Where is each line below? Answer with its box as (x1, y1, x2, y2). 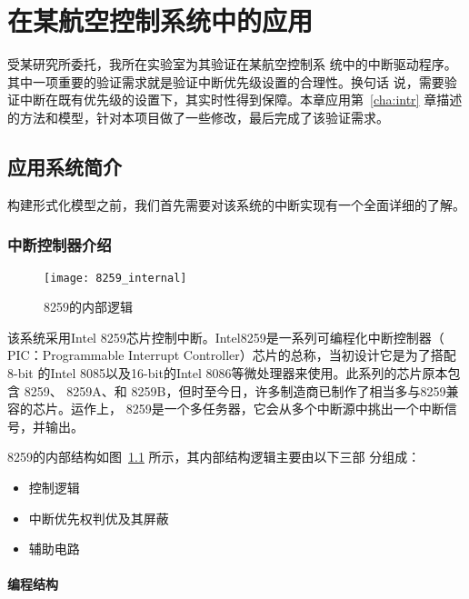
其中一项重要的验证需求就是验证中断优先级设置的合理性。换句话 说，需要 (7, 72, 444, 91)
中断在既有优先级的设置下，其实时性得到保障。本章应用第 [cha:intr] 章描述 (19, 90, 463, 109)
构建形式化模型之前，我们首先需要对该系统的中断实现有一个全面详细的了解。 (7, 195, 465, 214)
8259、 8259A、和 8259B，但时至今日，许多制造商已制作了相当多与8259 (24, 381, 446, 400)
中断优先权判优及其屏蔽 (28, 508, 169, 527)
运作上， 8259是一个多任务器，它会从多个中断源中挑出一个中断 (70, 399, 444, 418)
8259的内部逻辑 (44, 297, 133, 316)
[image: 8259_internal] (44, 271, 187, 285)
